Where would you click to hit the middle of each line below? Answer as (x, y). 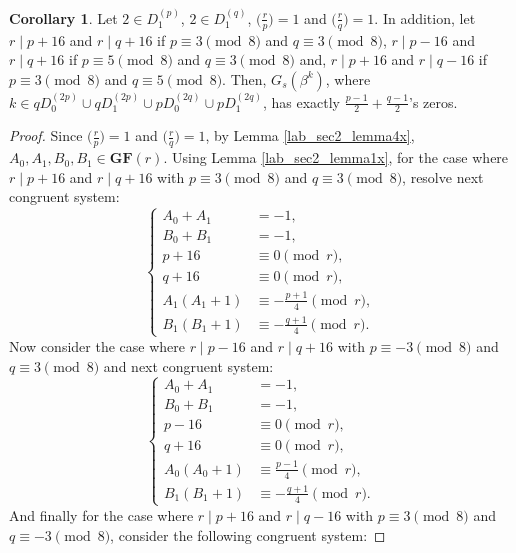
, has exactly (301, 101)
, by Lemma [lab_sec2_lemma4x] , (310, 135)
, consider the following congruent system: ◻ (248, 534)
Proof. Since (46, 135)
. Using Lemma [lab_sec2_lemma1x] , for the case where (336, 157)
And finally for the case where (101, 514)
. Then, (244, 78)
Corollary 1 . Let (63, 17)
